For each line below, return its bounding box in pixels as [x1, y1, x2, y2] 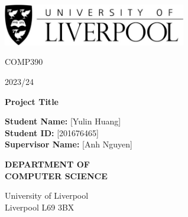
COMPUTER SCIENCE [5, 169, 108, 182]
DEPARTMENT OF [5, 158, 90, 170]
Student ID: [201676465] [5, 126, 99, 139]
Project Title [5, 95, 59, 107]
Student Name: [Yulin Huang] [5, 115, 121, 127]
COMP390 [5, 55, 43, 68]
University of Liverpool [5, 189, 89, 202]
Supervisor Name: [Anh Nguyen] [5, 138, 132, 150]
